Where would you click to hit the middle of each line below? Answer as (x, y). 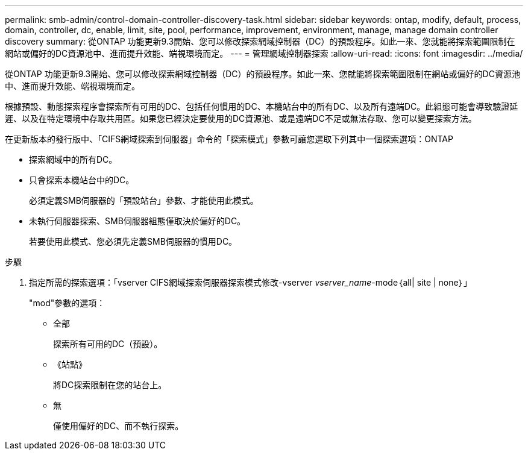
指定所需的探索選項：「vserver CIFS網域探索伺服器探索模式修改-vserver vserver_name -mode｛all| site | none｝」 (251, 282)
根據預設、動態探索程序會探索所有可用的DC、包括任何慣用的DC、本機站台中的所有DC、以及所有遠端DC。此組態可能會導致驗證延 (262, 106)
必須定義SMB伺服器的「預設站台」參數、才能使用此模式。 (144, 200)
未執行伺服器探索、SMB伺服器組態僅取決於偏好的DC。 (137, 221)
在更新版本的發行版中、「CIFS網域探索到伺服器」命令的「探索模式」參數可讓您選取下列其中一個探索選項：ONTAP (229, 139)
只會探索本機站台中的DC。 (82, 180)
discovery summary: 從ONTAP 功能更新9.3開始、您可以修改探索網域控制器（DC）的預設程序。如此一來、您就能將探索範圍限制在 (260, 41)
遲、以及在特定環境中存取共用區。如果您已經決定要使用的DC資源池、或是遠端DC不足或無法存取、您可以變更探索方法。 (241, 118)
